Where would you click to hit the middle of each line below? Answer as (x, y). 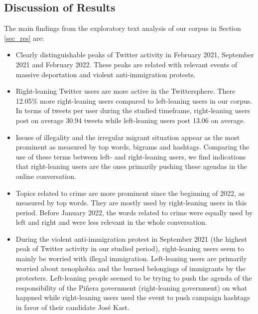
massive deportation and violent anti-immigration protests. (106, 74)
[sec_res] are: (24, 38)
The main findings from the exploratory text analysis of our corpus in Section (123, 28)
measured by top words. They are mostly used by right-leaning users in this (131, 203)
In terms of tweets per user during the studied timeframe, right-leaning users (133, 110)
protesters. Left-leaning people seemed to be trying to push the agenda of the (134, 278)
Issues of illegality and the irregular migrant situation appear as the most (128, 137)
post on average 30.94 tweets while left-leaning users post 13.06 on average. (130, 120)
